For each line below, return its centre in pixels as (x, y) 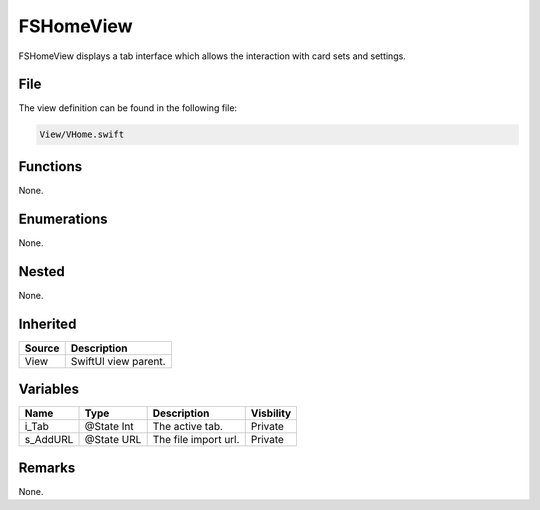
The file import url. (196, 440)
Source (42, 348)
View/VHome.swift (82, 134)
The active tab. (188, 427)
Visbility (271, 413)
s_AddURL (49, 440)
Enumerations (63, 218)
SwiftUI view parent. (118, 361)
